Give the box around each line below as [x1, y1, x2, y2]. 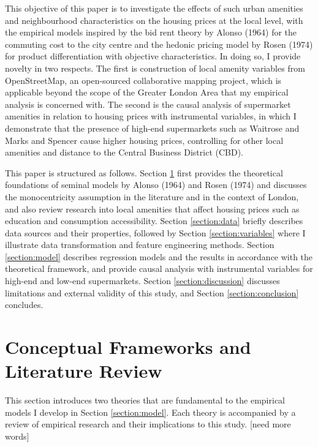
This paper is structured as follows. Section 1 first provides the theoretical [5, 166, 283, 179]
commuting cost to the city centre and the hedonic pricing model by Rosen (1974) [5, 37, 313, 50]
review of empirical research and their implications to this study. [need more [5, 418, 291, 430]
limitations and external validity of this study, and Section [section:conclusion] [5, 286, 299, 299]
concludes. [5, 298, 44, 311]
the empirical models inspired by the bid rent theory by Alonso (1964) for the [5, 26, 297, 39]
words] [5, 429, 29, 442]
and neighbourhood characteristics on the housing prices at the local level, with [5, 13, 303, 26]
